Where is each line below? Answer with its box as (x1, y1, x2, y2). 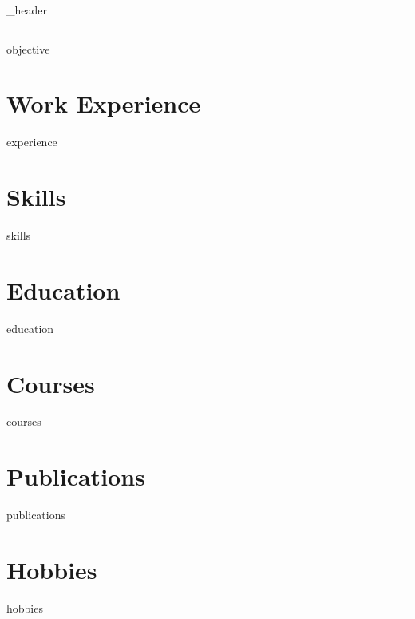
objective (6, 40, 50, 57)
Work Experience (6, 87, 201, 120)
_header (6, 2, 47, 18)
